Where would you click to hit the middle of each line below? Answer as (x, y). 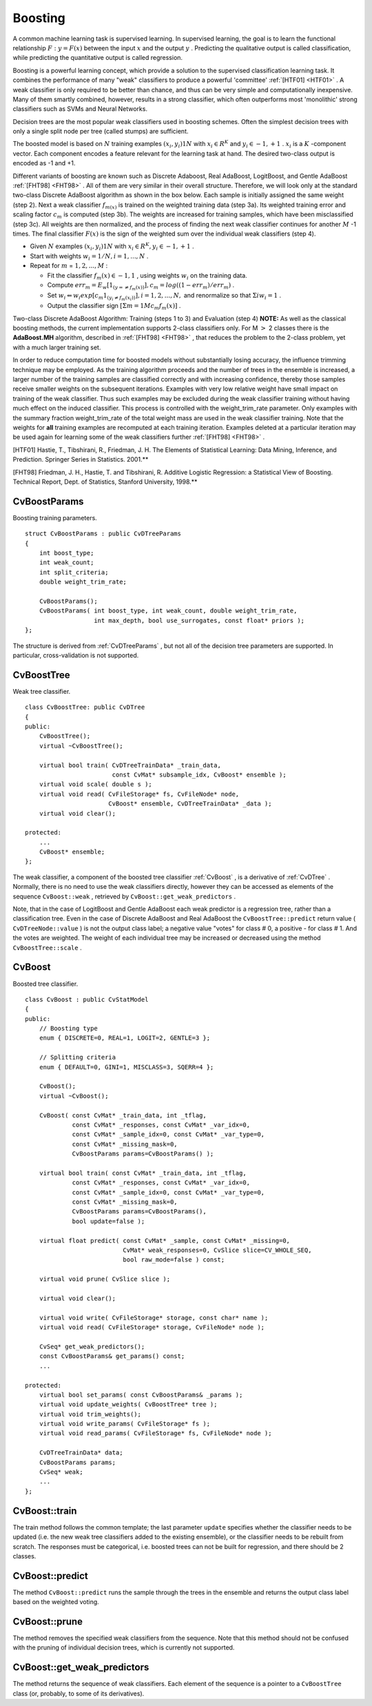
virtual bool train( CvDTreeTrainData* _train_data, (130, 765)
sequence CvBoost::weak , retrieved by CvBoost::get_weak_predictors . (124, 896)
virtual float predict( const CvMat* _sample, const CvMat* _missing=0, (165, 1241)
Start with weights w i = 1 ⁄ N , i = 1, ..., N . (89, 257)
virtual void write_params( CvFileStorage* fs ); (124, 1424)
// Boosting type (68, 1029)
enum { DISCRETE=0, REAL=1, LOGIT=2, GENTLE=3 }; (124, 1038)
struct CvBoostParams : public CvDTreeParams (103, 534)
